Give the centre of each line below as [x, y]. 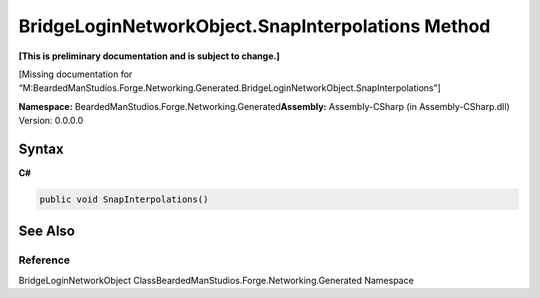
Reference [44, 260]
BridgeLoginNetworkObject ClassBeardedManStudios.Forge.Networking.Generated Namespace [216, 280]
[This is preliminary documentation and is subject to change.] [149, 56]
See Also [46, 231]
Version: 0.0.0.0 [51, 121]
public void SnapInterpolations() [124, 199]
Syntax [41, 148]
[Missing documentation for [75, 74]
